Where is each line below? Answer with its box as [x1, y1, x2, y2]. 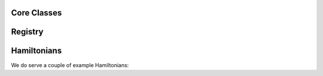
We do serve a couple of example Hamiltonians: [11, 61, 129, 68]
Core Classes [11, 8, 62, 18]
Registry [11, 27, 44, 37]
